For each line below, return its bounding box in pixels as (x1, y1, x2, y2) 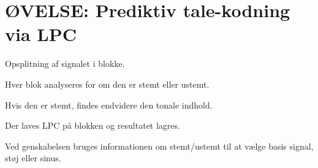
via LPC (5, 21, 77, 47)
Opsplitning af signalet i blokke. (5, 57, 125, 70)
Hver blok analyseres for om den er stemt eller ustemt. (5, 77, 210, 90)
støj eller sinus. (5, 151, 61, 164)
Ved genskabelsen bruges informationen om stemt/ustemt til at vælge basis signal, (5, 139, 314, 152)
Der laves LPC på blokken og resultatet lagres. (5, 119, 180, 132)
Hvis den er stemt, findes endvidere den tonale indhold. (5, 98, 213, 111)
